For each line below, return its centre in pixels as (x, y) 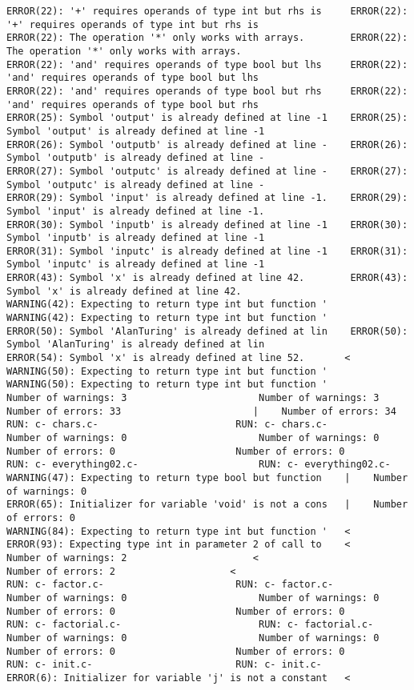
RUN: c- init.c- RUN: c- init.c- (164, 665)
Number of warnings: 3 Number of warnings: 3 (193, 398)
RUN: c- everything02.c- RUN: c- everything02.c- (199, 465)
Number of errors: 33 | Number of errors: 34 (201, 411)
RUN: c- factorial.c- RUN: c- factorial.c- (190, 625)
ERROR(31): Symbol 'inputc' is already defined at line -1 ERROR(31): (207, 251)
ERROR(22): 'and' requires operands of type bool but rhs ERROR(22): (207, 91)
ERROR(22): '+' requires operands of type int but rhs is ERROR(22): (207, 11)
